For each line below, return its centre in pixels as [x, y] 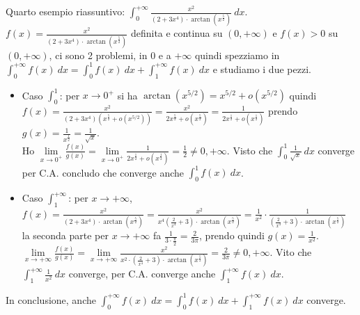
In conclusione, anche [51, 299]
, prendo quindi [232, 235]
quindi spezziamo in [237, 55]
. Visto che [250, 150]
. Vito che [291, 252]
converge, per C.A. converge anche [142, 274]
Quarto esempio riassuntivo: [65, 11]
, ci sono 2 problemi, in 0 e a [110, 55]
